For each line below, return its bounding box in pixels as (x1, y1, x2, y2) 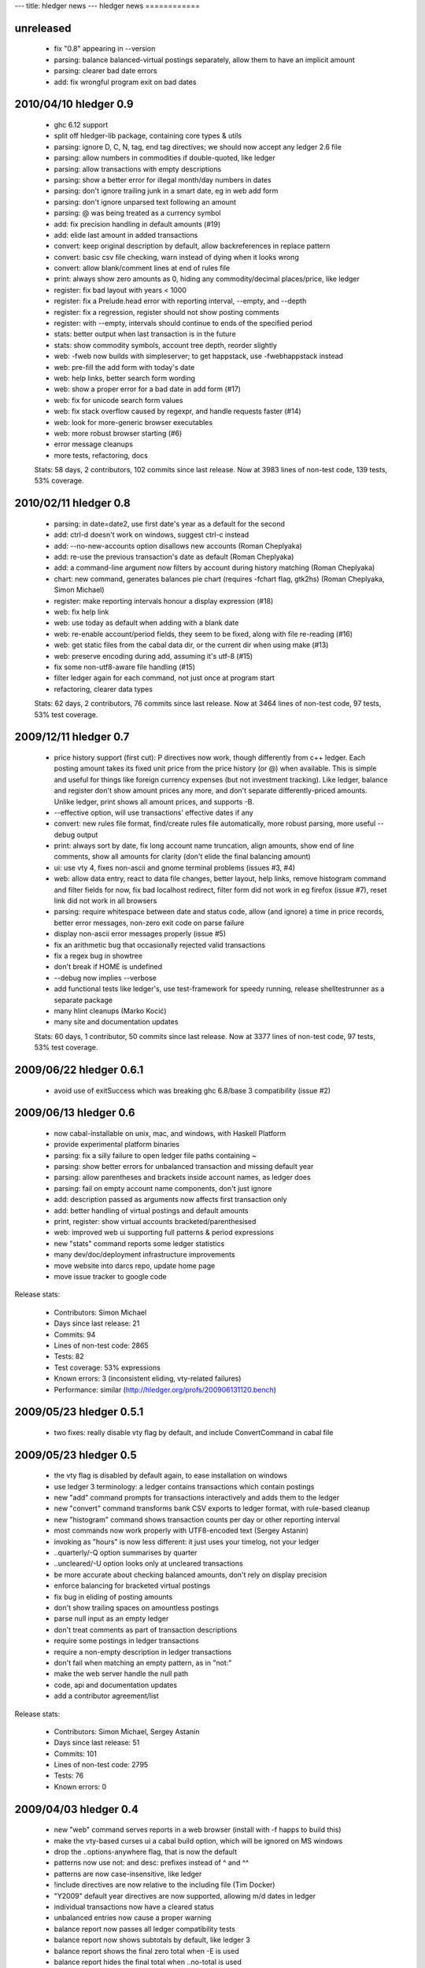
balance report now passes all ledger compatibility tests (54, 1924, 236, 1933)
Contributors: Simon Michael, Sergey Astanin (54, 1726, 200, 1736)
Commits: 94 (54, 1330, 96, 1339)
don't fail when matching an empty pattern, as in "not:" (54, 1658, 232, 1667)
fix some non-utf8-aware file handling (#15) (54, 662, 196, 671)
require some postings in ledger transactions (54, 1636, 200, 1645)
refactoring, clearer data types (54, 684, 153, 694)
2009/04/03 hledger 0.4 (14, 1803, 139, 1816)
